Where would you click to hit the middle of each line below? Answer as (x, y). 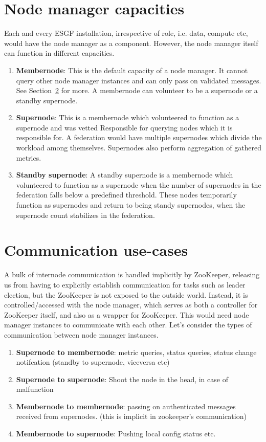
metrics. (29, 157)
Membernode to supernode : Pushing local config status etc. (116, 434)
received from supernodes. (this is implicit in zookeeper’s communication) (131, 416)
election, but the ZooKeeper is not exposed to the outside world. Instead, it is (126, 294)
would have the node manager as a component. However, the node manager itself (131, 43)
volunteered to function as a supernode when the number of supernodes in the (139, 184)
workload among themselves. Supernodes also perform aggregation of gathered (139, 148)
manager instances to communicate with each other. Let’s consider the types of (128, 325)
